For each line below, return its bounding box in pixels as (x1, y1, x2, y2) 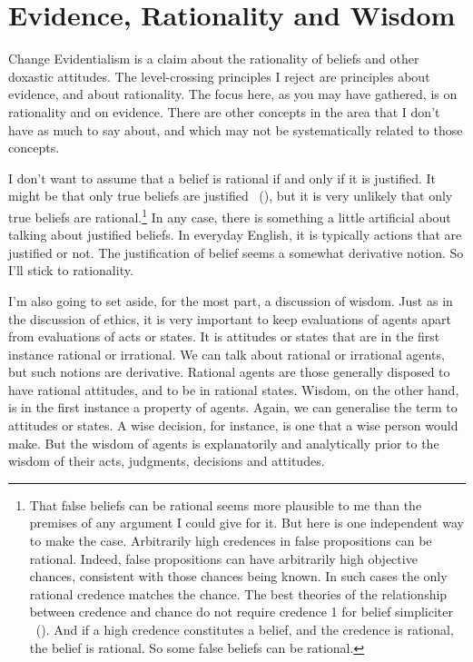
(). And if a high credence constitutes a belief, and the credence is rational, (35, 620, 454, 638)
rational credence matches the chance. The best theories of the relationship (29, 584, 448, 603)
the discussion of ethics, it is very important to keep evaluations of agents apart (8, 309, 451, 328)
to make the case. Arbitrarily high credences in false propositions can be (29, 531, 432, 550)
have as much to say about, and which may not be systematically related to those (8, 120, 463, 139)
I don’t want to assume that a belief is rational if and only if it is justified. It (8, 168, 437, 187)
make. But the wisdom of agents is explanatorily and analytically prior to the (8, 433, 439, 452)
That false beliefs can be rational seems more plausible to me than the (29, 495, 422, 514)
